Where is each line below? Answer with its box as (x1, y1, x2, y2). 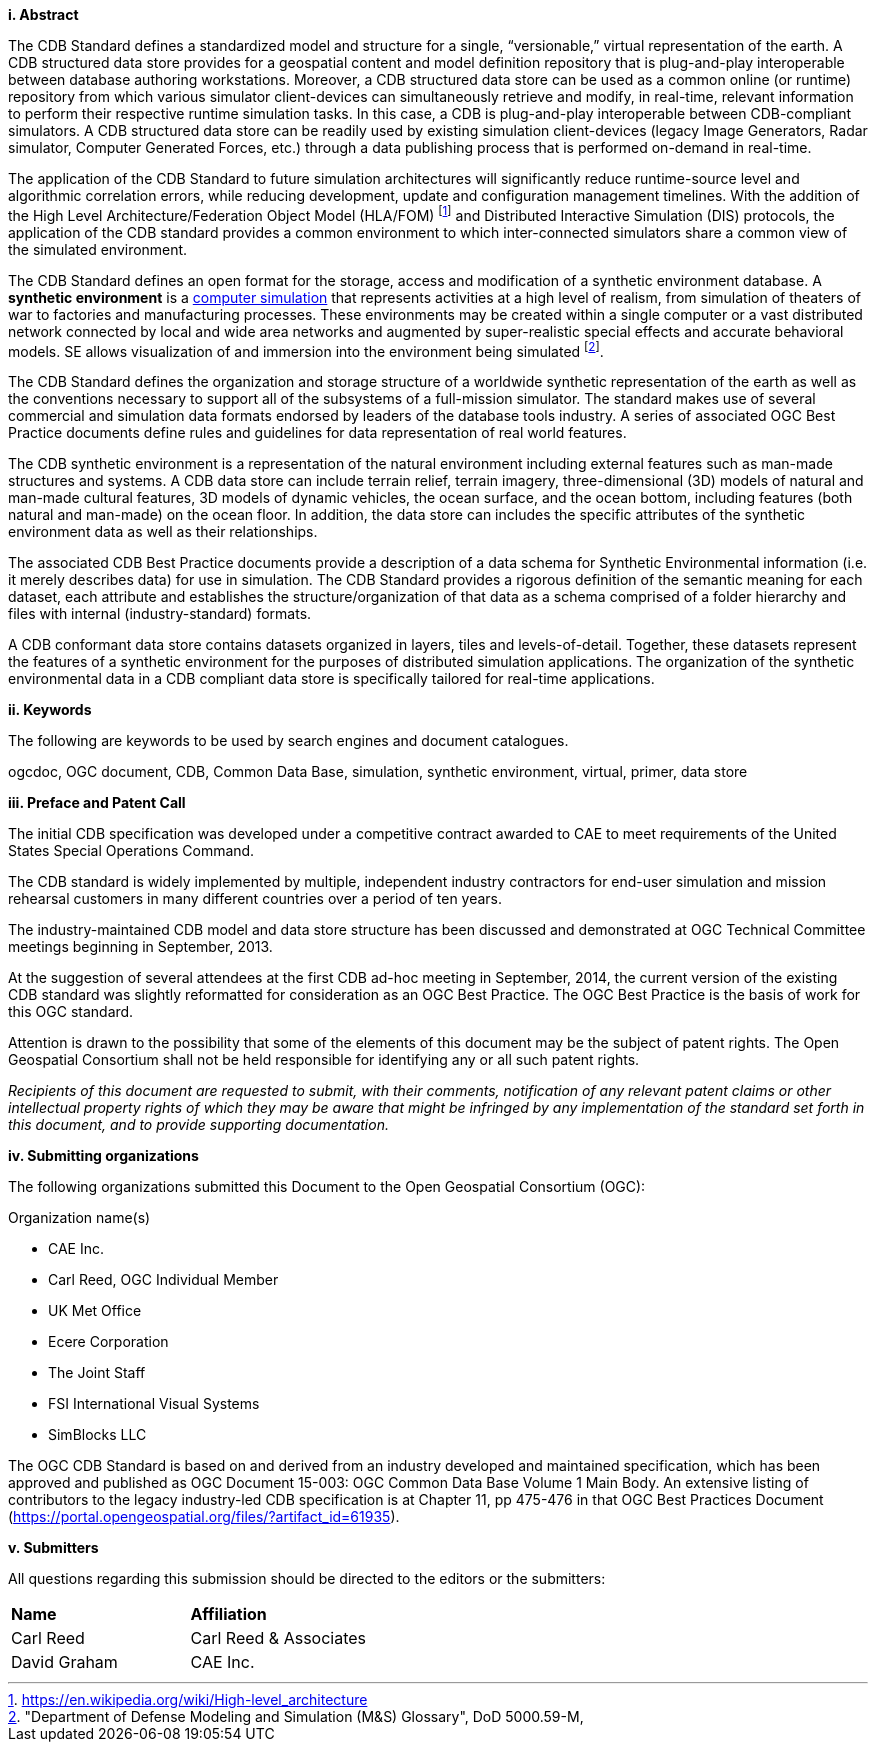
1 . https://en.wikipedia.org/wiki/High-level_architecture (8, 1691, 368, 1709)
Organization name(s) (8, 1209, 151, 1227)
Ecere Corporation (48, 1333, 169, 1351)
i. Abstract (8, 6, 79, 23)
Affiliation (190, 1604, 267, 1625)
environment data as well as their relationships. (8, 523, 318, 541)
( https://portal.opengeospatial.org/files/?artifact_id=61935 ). (8, 1508, 400, 1526)
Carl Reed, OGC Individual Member (48, 1271, 279, 1289)
